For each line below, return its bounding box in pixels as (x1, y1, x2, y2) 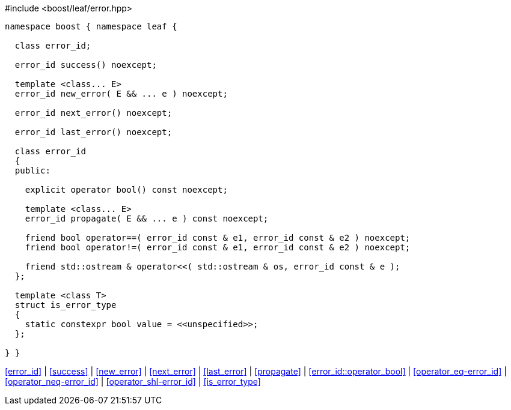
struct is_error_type (14, 300, 117, 310)
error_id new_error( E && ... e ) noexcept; (14, 89, 228, 98)
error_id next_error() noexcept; (14, 108, 173, 118)
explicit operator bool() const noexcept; (25, 185, 228, 194)
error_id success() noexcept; (14, 60, 157, 70)
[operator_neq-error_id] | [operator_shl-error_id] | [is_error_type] (5, 376, 261, 387)
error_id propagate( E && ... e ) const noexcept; (25, 214, 269, 223)
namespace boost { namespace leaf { (5, 22, 177, 31)
